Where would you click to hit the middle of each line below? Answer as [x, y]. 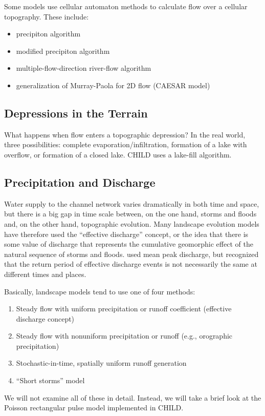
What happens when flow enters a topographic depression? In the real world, [125, 134]
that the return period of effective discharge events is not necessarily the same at [131, 264]
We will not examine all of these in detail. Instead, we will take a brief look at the [133, 397]
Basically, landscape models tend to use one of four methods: [100, 291]
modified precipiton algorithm [63, 51]
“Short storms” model [50, 380]
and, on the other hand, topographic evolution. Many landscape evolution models [132, 223]
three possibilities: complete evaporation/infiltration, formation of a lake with [126, 144]
